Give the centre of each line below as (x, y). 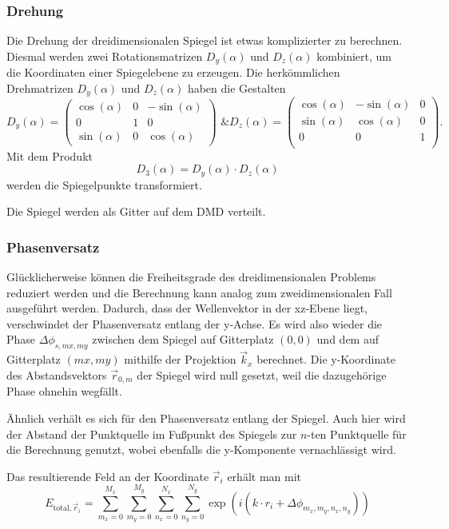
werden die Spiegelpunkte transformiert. (104, 184)
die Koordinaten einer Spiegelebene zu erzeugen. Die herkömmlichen (173, 72)
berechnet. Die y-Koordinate (326, 359)
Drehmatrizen (40, 88)
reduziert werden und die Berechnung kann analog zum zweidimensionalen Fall (199, 292)
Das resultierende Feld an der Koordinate (108, 476)
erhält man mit (264, 476)
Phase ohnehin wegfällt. (64, 391)
